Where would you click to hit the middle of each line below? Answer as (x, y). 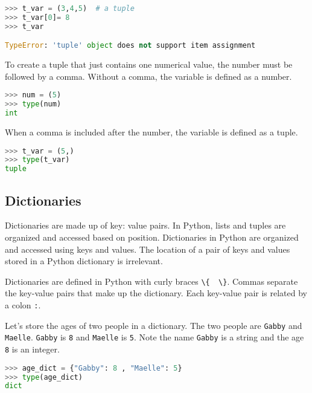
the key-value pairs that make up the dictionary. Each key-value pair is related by (156, 293)
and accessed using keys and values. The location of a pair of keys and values (148, 249)
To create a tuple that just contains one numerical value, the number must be (149, 64)
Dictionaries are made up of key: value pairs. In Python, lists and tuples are (145, 225)
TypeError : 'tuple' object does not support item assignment (130, 46)
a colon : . (23, 305)
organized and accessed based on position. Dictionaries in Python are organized (152, 237)
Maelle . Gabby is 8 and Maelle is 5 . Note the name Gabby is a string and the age (154, 337)
